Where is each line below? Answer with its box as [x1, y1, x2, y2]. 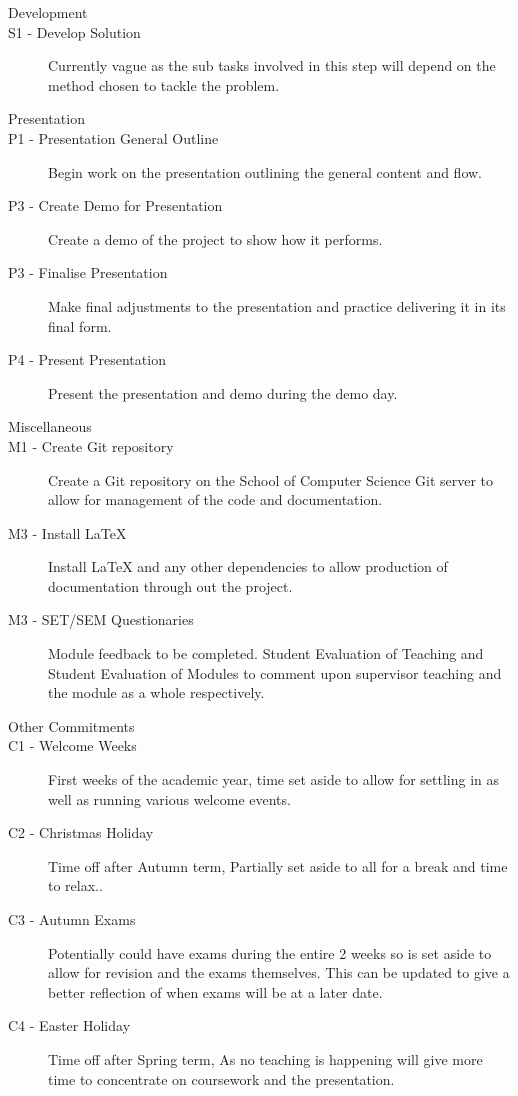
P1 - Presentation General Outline [8, 127, 219, 148]
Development [8, 2, 88, 22]
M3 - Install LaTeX [8, 522, 127, 543]
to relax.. [48, 875, 103, 896]
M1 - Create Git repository [8, 435, 174, 456]
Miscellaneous [8, 416, 92, 437]
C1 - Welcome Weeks [8, 735, 137, 756]
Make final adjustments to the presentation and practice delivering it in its [48, 295, 506, 316]
